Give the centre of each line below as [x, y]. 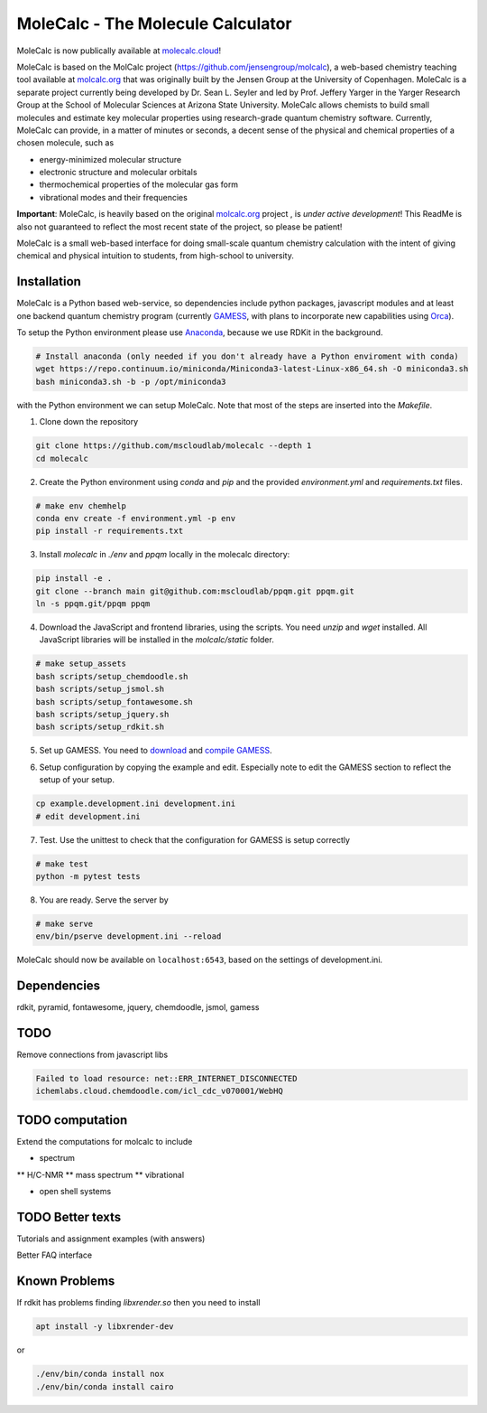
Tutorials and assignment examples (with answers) [111, 1239]
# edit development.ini [88, 816]
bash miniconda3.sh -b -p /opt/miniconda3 [131, 381]
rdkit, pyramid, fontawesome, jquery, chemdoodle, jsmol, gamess [138, 1007]
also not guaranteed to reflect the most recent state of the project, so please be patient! [179, 227]
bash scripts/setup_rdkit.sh [100, 727]
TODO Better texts [69, 1216]
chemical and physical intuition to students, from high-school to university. [156, 256]
